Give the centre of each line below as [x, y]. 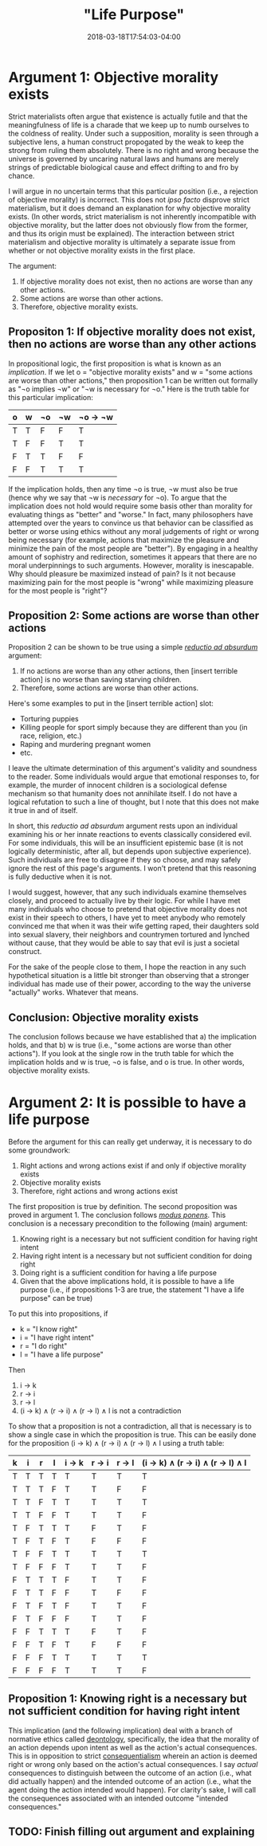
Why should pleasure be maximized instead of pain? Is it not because [122, 573]
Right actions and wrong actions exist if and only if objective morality [133, 1166]
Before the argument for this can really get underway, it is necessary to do [130, 1142]
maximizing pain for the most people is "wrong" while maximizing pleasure [131, 582]
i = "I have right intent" [57, 1337]
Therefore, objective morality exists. [79, 306]
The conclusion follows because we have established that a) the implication [132, 1037]
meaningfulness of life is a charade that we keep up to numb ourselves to [129, 124]
